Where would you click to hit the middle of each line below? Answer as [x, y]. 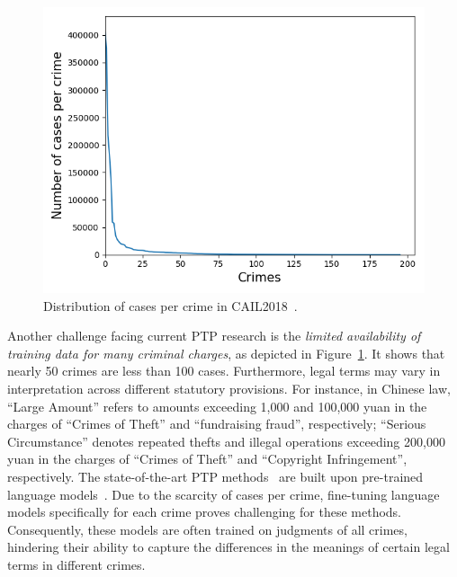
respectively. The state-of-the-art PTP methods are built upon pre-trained [215, 476]
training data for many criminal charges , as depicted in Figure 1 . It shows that [226, 353]
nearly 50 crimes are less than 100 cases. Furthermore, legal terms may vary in [224, 371]
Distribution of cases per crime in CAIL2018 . [170, 305]
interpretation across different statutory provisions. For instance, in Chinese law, [229, 388]
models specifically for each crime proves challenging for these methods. [205, 512]
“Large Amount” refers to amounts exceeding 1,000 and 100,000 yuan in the [217, 406]
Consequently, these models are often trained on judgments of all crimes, [207, 529]
